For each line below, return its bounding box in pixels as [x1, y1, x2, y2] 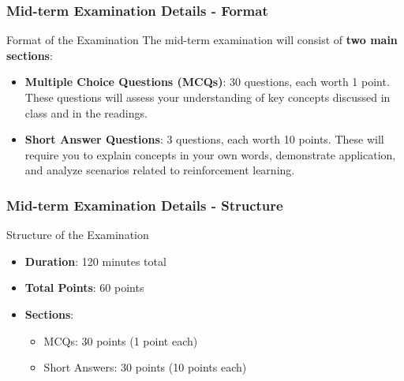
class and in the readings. [24, 104, 148, 121]
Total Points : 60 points [24, 279, 144, 296]
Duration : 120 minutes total [24, 252, 166, 269]
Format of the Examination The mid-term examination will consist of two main [6, 32, 398, 48]
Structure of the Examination [6, 226, 149, 243]
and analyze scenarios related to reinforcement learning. [24, 162, 295, 178]
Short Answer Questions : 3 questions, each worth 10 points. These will [24, 131, 384, 148]
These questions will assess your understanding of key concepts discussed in [24, 89, 391, 105]
